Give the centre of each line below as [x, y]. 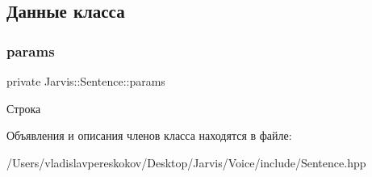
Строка [24, 108]
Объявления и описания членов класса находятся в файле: [149, 135]
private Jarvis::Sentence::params [86, 81]
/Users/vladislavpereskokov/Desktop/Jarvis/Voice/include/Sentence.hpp [186, 162]
